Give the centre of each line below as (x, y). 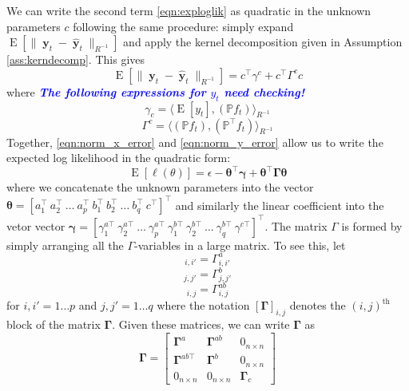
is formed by (372, 225)
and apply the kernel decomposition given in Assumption (263, 42)
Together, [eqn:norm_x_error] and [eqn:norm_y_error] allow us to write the (195, 142)
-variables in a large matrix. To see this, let (240, 245)
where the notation (203, 305)
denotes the (318, 305)
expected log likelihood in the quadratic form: (119, 158)
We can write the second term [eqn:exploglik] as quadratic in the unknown (189, 10)
